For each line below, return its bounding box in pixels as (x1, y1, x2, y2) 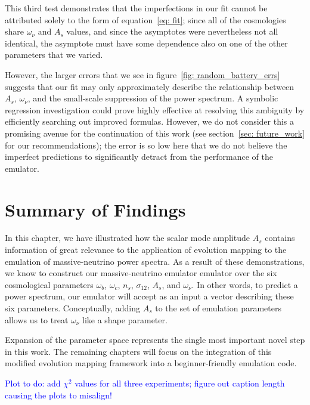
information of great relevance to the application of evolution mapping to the (5, 243, 287, 256)
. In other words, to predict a (191, 278, 298, 290)
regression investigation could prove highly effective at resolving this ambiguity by (5, 103, 305, 116)
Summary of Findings (5, 197, 186, 221)
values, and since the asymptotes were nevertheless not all (66, 25, 278, 38)
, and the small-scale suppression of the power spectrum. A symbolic (27, 92, 278, 104)
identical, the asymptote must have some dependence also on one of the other (5, 36, 288, 49)
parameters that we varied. (5, 48, 103, 61)
